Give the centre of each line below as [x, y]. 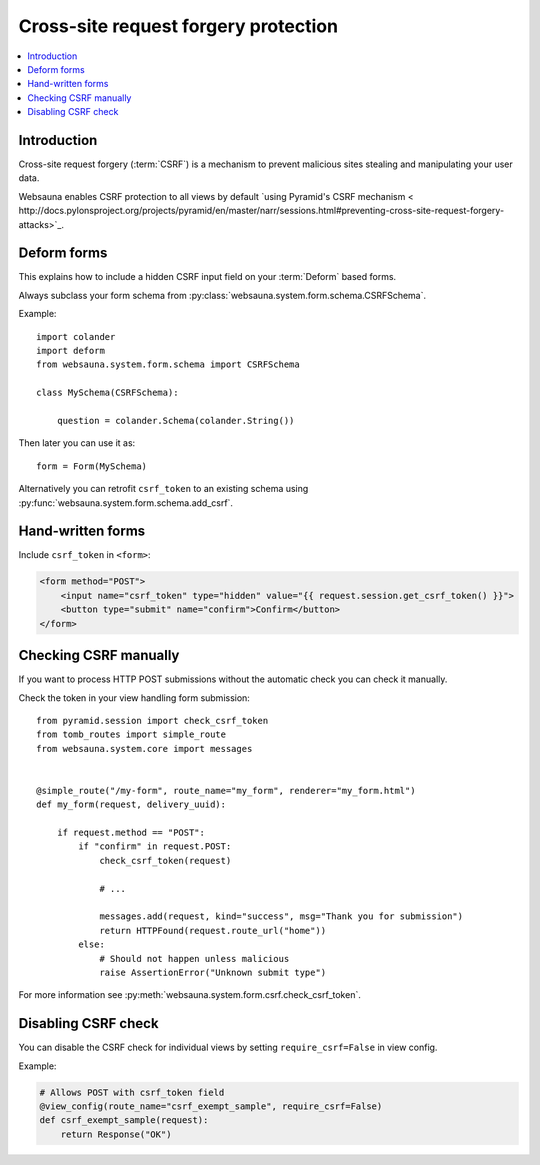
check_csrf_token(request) [165, 860]
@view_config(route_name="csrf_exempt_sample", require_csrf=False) [211, 1106]
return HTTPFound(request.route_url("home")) [213, 930]
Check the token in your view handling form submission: [134, 697]
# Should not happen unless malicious [194, 958]
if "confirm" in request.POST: [155, 846]
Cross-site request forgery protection [178, 26]
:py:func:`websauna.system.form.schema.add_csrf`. [126, 502]
